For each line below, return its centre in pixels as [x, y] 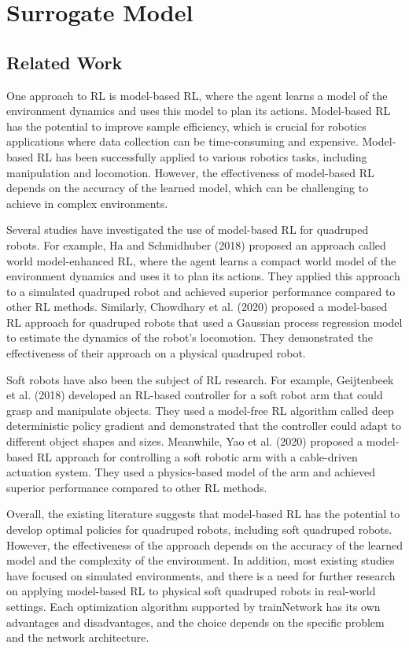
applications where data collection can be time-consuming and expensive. [182, 141]
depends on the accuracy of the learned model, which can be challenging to [188, 188]
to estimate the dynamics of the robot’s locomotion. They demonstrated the [190, 337]
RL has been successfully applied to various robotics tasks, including [202, 156]
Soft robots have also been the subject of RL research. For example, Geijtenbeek [200, 379]
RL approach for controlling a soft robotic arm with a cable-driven [197, 456]
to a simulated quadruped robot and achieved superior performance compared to [201, 291]
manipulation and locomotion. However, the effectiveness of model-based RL [190, 172]
